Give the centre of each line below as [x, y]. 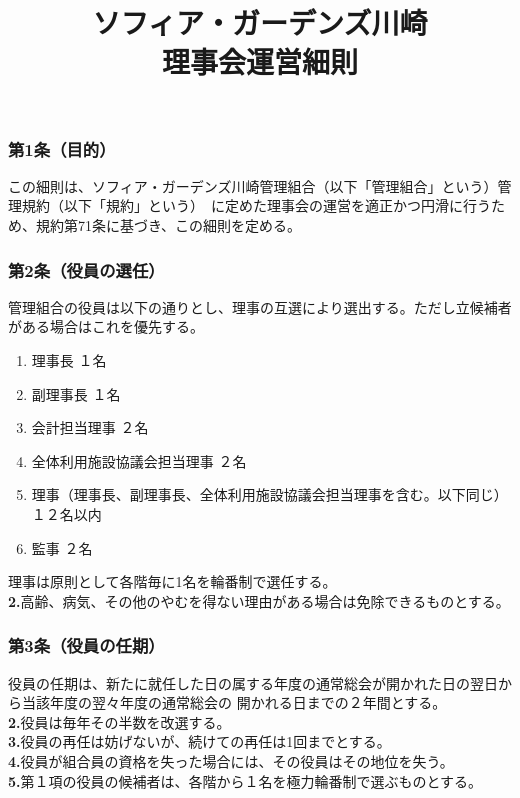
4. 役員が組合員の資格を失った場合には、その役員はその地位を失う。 [231, 760]
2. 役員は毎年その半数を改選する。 [119, 721]
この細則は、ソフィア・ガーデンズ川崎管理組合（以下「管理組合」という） [253, 185]
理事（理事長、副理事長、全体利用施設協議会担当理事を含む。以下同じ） [269, 494]
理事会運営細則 [259, 61]
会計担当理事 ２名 [90, 427]
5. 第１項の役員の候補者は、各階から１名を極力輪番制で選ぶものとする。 [245, 780]
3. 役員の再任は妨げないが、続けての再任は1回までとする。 [199, 741]
